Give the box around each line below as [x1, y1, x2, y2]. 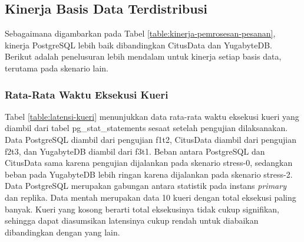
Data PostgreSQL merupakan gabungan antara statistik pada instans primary [5, 179, 286, 192]
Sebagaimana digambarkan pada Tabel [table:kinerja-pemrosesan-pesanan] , [5, 27, 276, 40]
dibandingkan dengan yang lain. [5, 225, 120, 238]
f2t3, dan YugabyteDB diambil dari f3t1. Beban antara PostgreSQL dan [5, 145, 265, 157]
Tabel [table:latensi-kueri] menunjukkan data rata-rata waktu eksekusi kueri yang [5, 110, 299, 122]
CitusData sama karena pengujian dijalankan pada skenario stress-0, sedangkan [5, 156, 293, 169]
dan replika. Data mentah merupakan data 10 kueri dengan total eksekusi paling [5, 191, 296, 203]
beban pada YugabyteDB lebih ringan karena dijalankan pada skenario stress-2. [5, 168, 293, 180]
